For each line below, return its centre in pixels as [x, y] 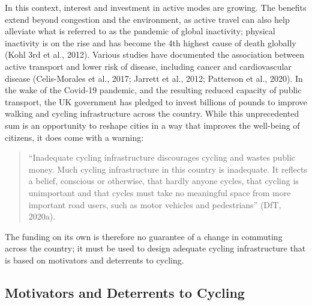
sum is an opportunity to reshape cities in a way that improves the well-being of [152, 125]
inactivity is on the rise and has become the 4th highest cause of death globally [151, 42]
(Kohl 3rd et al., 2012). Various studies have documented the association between [154, 54]
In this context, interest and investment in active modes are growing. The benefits [156, 7]
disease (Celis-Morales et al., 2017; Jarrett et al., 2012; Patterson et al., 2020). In [154, 78]
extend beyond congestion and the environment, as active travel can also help [147, 19]
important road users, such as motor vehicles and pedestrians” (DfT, [155, 204]
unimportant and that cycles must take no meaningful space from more [160, 192]
